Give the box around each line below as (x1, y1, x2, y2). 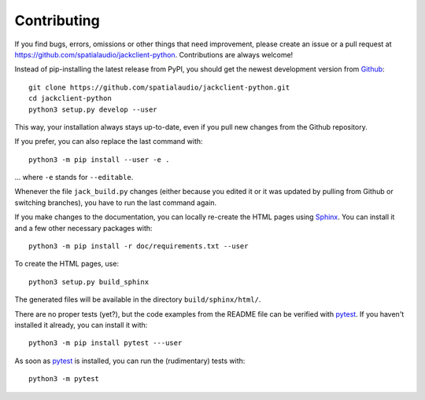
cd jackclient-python (28, 94, 112, 103)
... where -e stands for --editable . (14, 173, 134, 182)
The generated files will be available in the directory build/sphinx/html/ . (14, 295, 261, 304)
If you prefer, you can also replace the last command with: (14, 137, 204, 146)
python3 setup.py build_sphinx (28, 277, 150, 286)
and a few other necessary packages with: (14, 223, 153, 233)
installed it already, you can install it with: (14, 320, 148, 329)
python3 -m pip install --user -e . (28, 155, 170, 164)
